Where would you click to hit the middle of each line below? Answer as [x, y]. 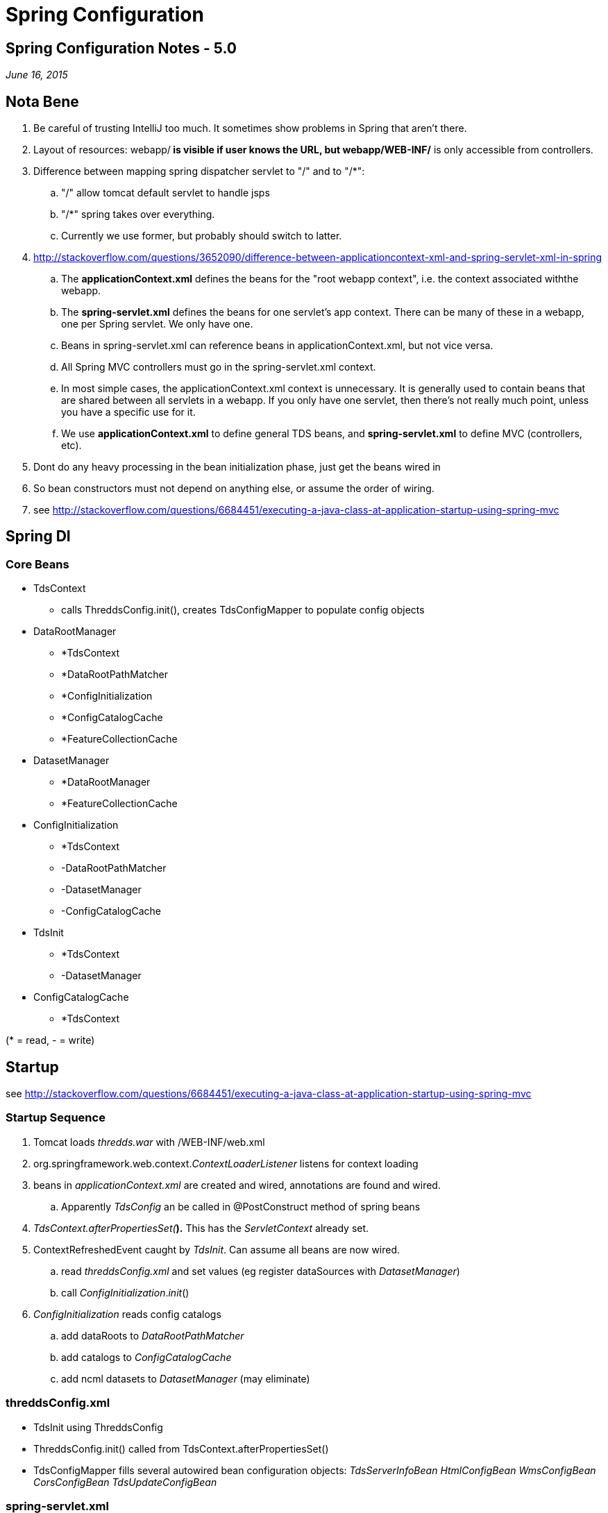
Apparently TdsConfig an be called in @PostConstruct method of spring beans [241, 1206]
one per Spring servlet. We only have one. [157, 324]
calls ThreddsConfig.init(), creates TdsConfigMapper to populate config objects [243, 610]
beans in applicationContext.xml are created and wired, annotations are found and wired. [237, 1185]
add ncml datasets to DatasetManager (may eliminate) [186, 1378]
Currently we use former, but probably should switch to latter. [202, 236]
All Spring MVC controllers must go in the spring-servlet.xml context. [219, 367]
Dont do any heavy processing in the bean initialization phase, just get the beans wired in [237, 467]
